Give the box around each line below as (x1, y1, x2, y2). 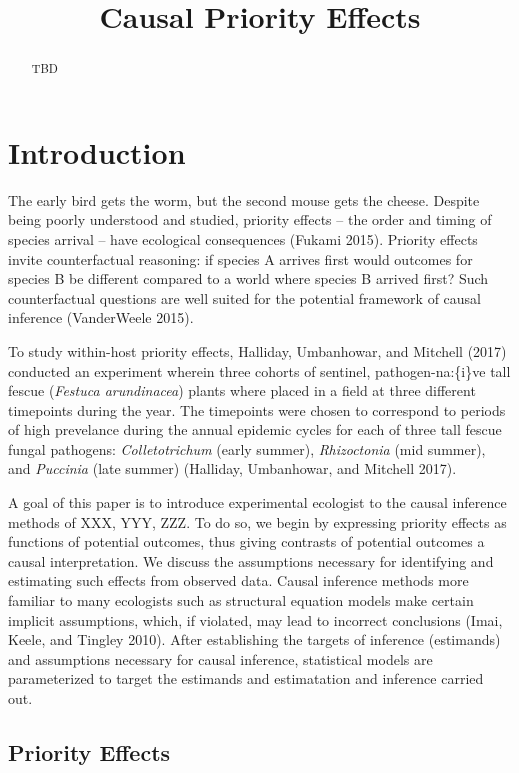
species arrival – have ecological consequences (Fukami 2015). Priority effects (8, 228, 478, 249)
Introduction (8, 131, 186, 172)
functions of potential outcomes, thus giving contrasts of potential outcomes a (8, 531, 485, 552)
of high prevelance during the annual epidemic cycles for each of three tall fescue (8, 419, 502, 440)
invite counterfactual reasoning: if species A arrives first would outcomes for (8, 248, 473, 269)
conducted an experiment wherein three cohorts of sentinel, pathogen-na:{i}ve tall (8, 360, 511, 381)
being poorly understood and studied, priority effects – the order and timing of (8, 209, 492, 230)
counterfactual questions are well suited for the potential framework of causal (8, 287, 482, 308)
